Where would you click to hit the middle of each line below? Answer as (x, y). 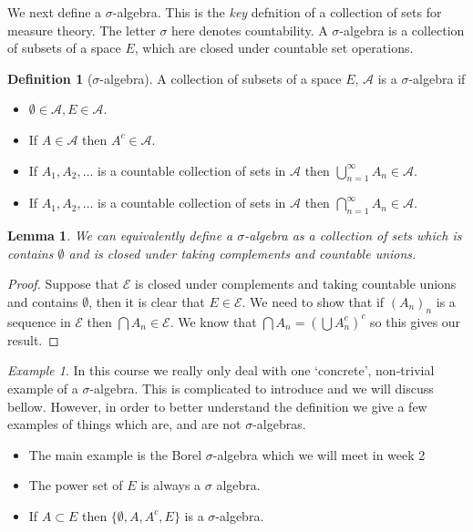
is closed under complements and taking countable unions (296, 284)
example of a (43, 388)
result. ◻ (33, 339)
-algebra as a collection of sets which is (353, 235)
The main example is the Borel (115, 454)
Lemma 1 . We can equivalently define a (120, 235)
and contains (43, 301)
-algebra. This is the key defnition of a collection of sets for (277, 12)
